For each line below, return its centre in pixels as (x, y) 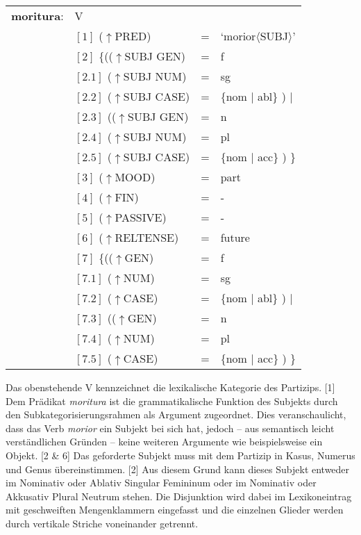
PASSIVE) (141, 217)
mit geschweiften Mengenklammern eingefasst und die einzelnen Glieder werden (175, 510)
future (235, 237)
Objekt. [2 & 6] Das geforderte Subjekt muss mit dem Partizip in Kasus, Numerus (180, 455)
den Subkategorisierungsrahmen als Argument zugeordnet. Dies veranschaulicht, (176, 414)
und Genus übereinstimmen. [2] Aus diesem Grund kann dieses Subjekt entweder (178, 469)
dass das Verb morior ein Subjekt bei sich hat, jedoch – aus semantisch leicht (170, 428)
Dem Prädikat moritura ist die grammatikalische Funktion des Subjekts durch (172, 401)
